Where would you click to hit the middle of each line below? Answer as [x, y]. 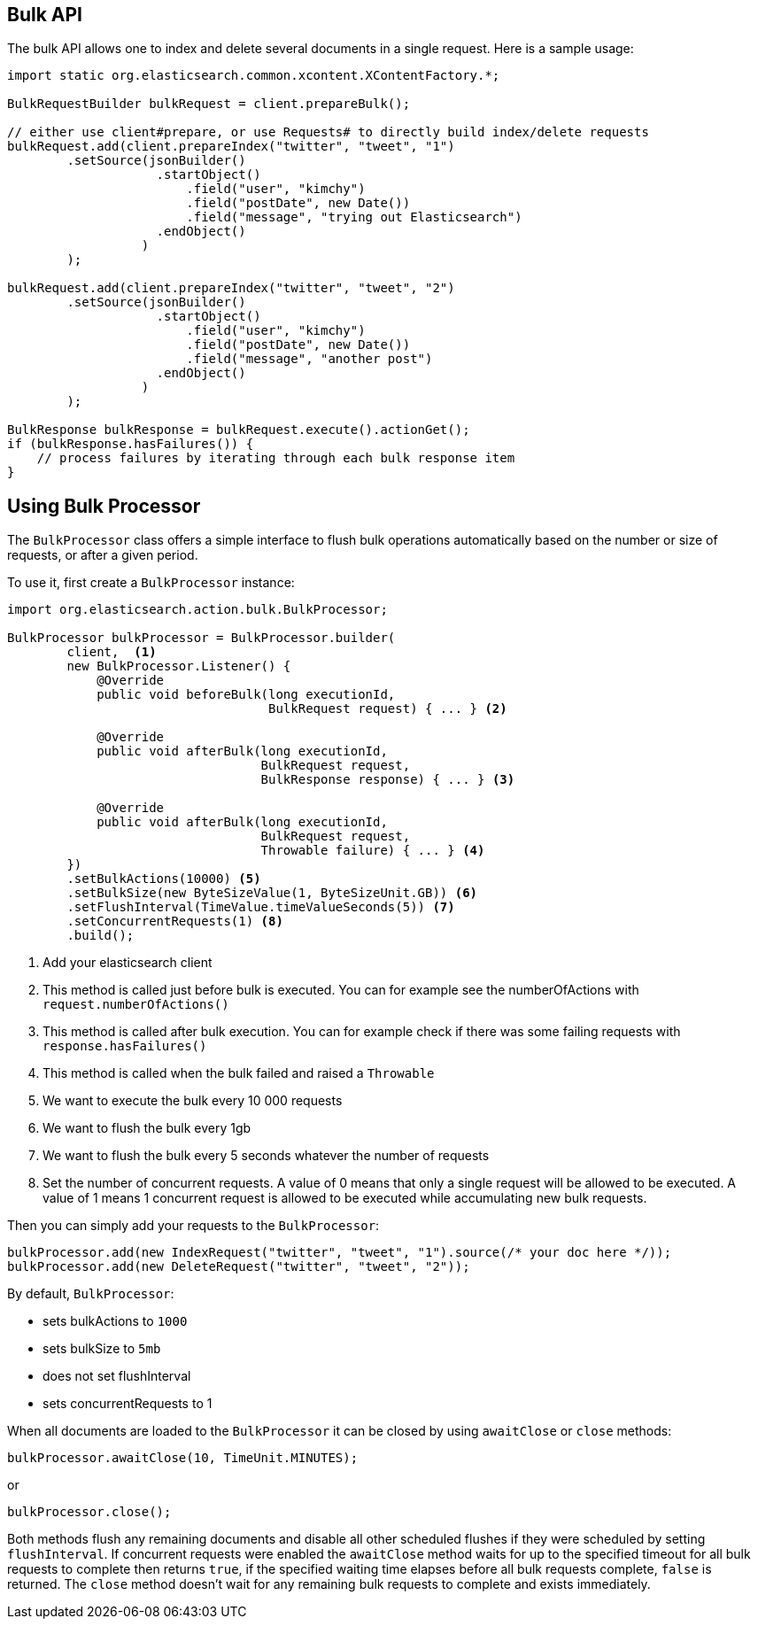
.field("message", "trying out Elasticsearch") [354, 217]
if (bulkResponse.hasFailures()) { [131, 444]
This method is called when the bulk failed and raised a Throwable [239, 1073]
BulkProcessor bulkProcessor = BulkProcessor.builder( [201, 638]
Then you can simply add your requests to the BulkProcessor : [193, 1226]
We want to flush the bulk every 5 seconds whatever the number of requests [266, 1156]
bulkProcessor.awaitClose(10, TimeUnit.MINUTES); [183, 1458]
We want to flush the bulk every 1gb [147, 1128]
